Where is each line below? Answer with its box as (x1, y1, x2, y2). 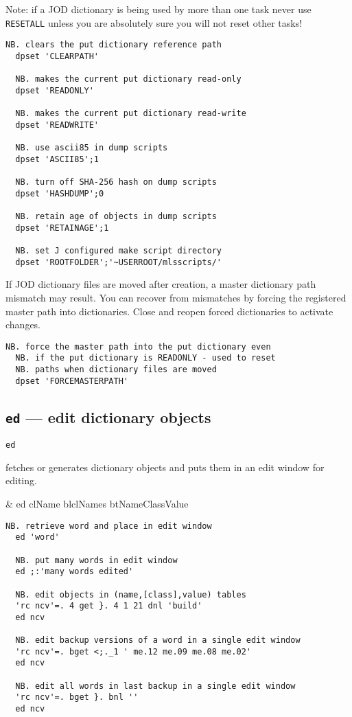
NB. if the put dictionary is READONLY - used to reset (15, 353, 276, 363)
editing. (5, 473, 37, 488)
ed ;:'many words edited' (15, 567, 134, 577)
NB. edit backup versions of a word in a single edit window (15, 635, 301, 646)
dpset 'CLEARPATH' (15, 51, 99, 61)
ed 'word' (15, 532, 60, 543)
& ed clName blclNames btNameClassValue (5, 497, 189, 510)
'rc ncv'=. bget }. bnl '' (15, 692, 139, 703)
